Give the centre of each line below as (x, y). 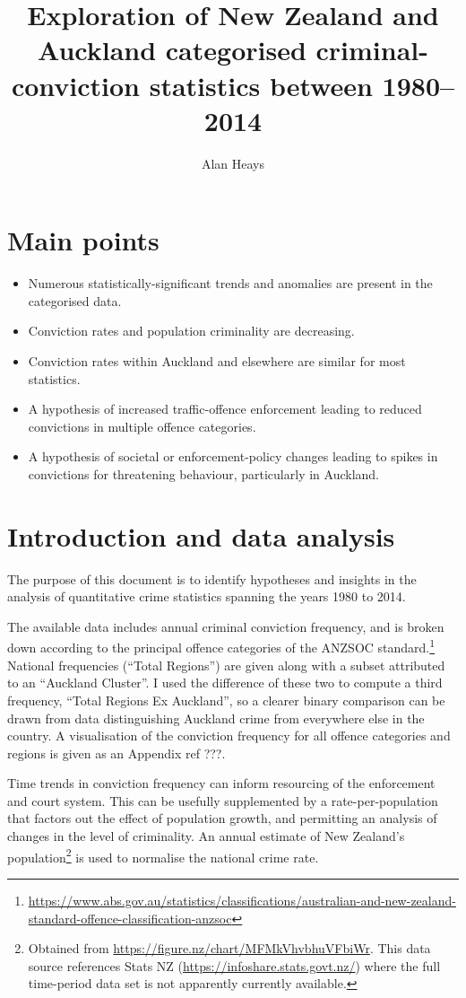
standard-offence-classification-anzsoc (130, 918)
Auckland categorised (172, 50)
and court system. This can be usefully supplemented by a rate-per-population (223, 800)
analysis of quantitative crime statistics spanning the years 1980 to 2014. (207, 596)
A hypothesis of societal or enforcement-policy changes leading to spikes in (233, 456)
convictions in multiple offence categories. (142, 426)
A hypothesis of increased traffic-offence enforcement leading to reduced (225, 409)
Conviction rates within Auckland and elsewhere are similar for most (217, 361)
